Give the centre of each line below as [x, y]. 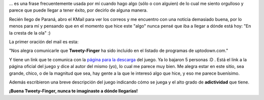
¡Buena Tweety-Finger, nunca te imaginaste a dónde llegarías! [73, 91]
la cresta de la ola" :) [30, 33]
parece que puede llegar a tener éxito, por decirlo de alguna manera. [78, 10]
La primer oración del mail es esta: [44, 42]
